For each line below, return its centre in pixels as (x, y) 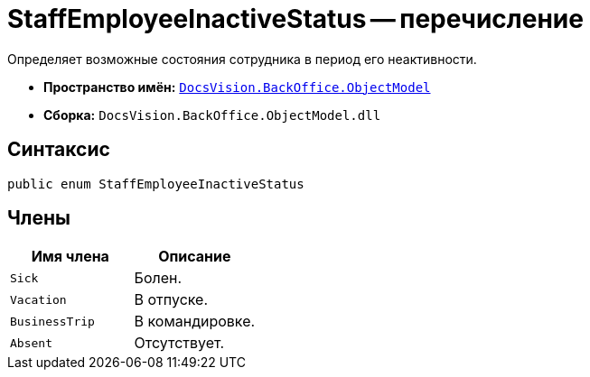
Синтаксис (59, 150)
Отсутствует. (179, 343)
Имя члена (70, 257)
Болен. (158, 278)
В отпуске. (171, 300)
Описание (195, 257)
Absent (31, 343)
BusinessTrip (52, 321)
